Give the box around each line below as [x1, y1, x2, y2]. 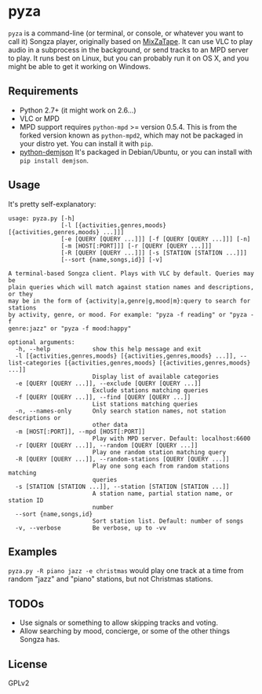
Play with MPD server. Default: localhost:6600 [92, 435, 251, 442]
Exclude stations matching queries [92, 386, 209, 395]
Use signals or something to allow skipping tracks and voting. [19, 618, 218, 627]
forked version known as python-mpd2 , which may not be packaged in [19, 130, 243, 140]
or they [8, 290, 34, 298]
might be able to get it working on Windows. [8, 61, 151, 71]
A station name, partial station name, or [92, 490, 234, 498]
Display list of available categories [92, 373, 220, 380]
